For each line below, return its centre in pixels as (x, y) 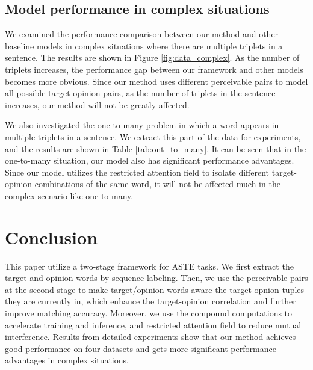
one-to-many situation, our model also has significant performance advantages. (150, 160)
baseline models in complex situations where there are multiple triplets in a (144, 45)
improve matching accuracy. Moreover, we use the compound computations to (149, 313)
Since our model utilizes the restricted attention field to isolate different (137, 172)
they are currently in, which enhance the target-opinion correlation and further (150, 301)
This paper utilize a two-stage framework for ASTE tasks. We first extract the (149, 266)
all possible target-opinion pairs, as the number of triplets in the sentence (140, 93)
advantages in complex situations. (67, 360)
